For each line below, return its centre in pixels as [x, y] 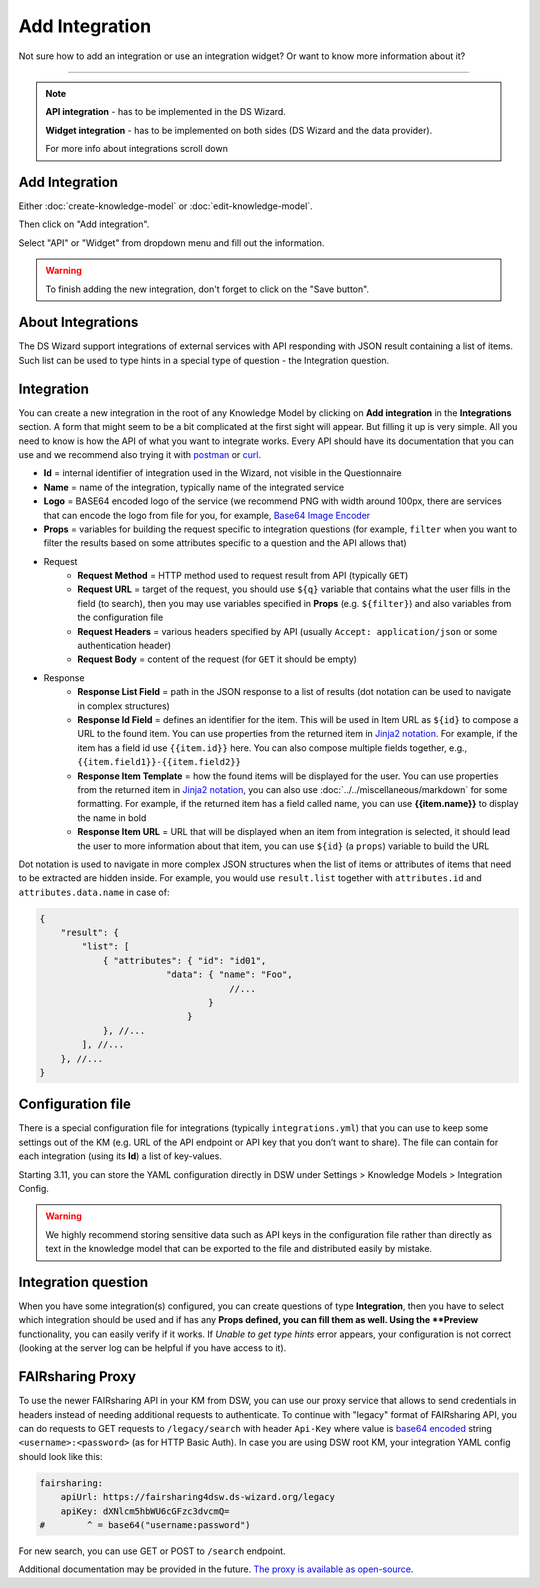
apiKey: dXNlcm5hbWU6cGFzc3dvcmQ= [145, 1511]
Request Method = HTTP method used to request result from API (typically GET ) [243, 576]
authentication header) [124, 646]
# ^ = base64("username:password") [145, 1524]
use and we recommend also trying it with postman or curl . [140, 454]
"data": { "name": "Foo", [229, 974]
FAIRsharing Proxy [77, 1376]
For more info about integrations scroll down [137, 149]
